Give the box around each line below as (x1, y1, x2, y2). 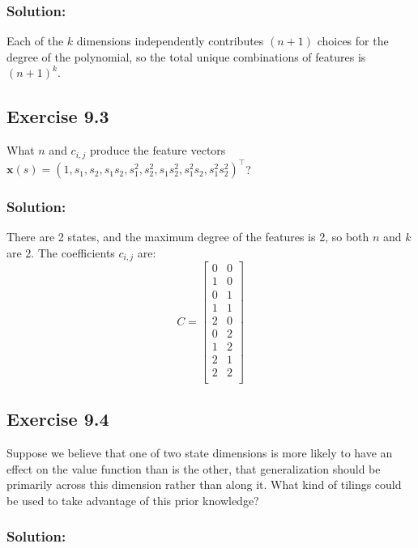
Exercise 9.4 (6, 406, 109, 431)
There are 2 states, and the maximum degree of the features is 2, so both (6, 228, 369, 245)
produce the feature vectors (89, 142, 226, 159)
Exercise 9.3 (6, 104, 109, 129)
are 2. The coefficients (6, 244, 115, 261)
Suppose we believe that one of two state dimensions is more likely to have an (6, 444, 393, 461)
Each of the (6, 32, 64, 49)
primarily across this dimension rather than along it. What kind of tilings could (6, 476, 402, 493)
